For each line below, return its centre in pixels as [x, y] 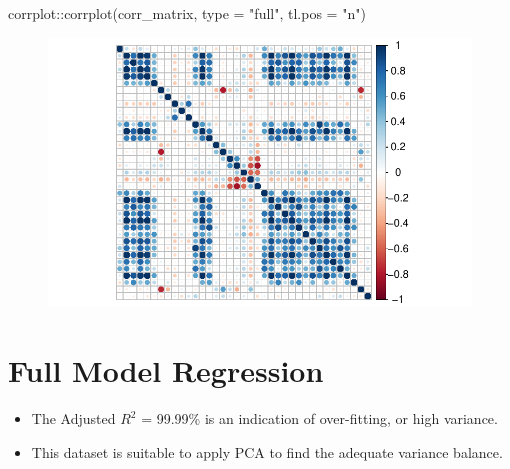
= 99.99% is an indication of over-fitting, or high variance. [319, 418]
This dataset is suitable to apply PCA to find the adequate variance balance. [267, 451]
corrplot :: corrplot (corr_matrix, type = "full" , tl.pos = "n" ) [187, 13]
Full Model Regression [166, 370]
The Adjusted [73, 418]
